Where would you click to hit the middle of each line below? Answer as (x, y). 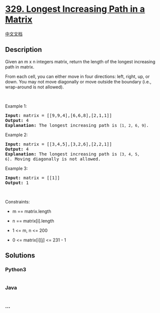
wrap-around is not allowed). (35, 87)
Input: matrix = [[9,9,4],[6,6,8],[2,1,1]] (59, 115)
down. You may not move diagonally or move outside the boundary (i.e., (78, 81)
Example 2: (17, 135)
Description (23, 50)
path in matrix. (20, 67)
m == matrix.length (32, 211)
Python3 (16, 270)
